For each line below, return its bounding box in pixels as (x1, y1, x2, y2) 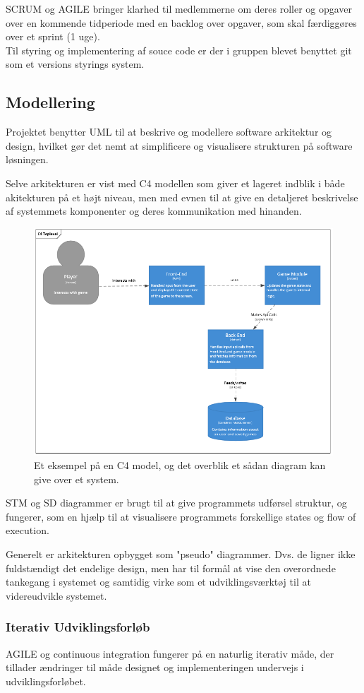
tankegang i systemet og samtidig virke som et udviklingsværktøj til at (6, 574, 311, 589)
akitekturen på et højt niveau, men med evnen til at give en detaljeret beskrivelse (6, 189, 358, 204)
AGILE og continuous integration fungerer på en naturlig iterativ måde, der (6, 646, 334, 661)
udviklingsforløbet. (6, 673, 86, 688)
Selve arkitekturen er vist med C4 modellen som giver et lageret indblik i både (6, 175, 345, 190)
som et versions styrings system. (6, 57, 145, 71)
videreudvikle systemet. (6, 588, 107, 603)
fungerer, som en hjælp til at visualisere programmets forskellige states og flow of (6, 509, 356, 523)
